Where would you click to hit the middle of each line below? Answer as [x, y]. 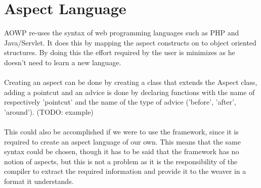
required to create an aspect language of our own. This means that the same [122, 141]
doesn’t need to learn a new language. [63, 62]
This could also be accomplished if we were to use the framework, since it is [121, 132]
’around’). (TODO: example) [49, 111]
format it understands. [39, 181]
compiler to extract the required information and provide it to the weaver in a [125, 171]
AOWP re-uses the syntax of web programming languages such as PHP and [122, 33]
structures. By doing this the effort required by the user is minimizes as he [120, 52]
